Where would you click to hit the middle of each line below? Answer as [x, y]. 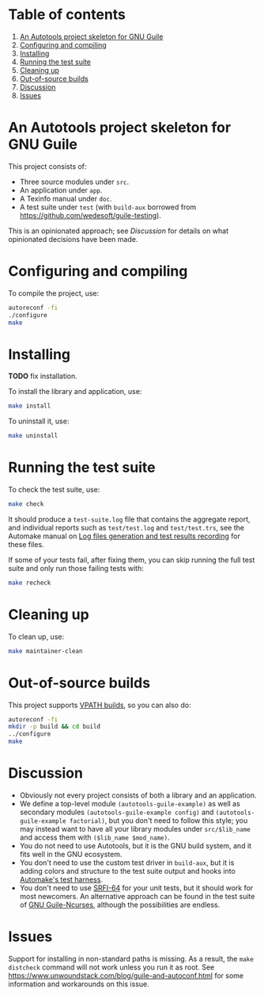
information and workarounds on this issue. [79, 984]
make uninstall [33, 436]
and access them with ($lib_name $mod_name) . [94, 837]
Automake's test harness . [61, 879]
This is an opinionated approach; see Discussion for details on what [119, 231]
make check [26, 504]
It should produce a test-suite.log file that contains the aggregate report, [129, 519]
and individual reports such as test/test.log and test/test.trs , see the [126, 527]
